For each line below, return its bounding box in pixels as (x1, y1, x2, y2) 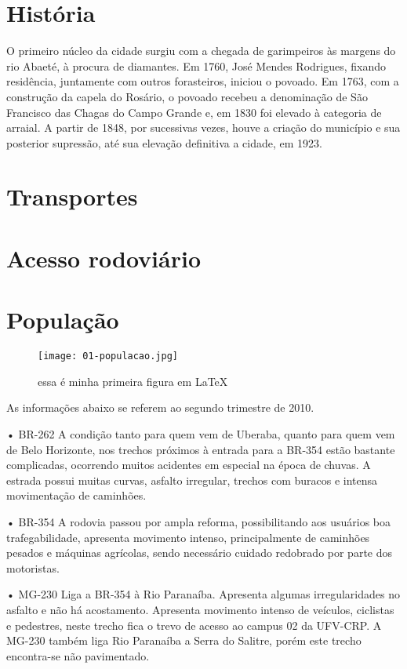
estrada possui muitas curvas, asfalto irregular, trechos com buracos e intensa (6, 471, 378, 488)
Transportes (6, 180, 138, 213)
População (6, 304, 119, 336)
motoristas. (6, 559, 60, 576)
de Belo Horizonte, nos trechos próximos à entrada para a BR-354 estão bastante (6, 441, 395, 457)
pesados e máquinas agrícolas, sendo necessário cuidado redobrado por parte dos (6, 544, 393, 561)
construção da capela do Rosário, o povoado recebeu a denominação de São (6, 88, 368, 104)
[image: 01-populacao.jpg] (38, 351, 178, 362)
